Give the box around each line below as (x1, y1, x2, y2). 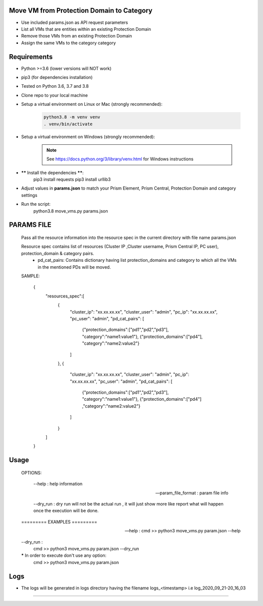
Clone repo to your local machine (21, 92, 88, 98)
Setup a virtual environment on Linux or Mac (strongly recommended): (21, 101, 163, 107)
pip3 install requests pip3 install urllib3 (33, 176, 111, 182)
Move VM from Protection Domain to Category (9, 6, 153, 15)
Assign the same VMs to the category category (21, 39, 116, 46)
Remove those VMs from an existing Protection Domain (21, 33, 132, 39)
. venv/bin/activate (43, 121, 93, 127)
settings (21, 192, 38, 198)
